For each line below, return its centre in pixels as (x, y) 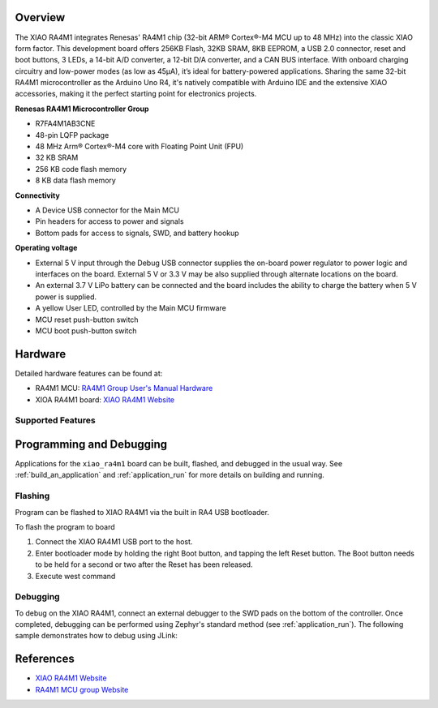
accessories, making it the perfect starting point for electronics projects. (136, 94)
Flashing (32, 496)
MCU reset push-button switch (87, 320)
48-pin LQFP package (72, 135)
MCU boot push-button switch (86, 330)
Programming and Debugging (91, 444)
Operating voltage (46, 248)
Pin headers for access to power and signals (109, 221)
